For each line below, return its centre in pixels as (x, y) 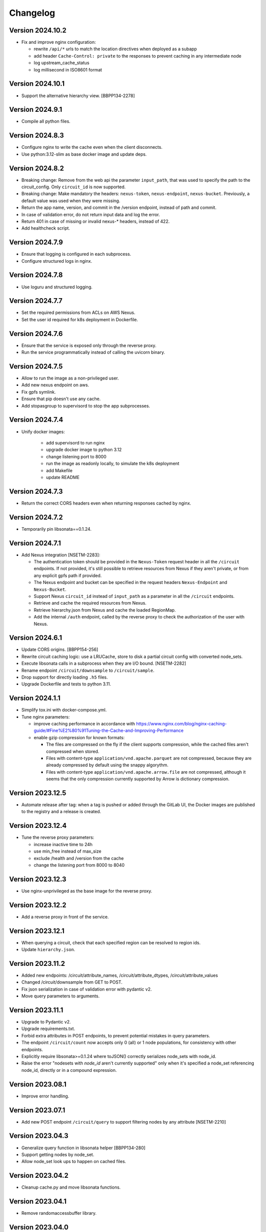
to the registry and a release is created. (61, 812)
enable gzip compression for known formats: (79, 737)
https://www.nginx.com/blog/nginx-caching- (182, 724)
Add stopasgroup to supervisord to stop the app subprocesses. (86, 406)
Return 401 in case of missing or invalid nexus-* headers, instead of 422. (96, 221)
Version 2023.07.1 (37, 1110)
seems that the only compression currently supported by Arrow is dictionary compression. (138, 779)
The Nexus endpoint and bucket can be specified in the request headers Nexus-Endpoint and (131, 582)
